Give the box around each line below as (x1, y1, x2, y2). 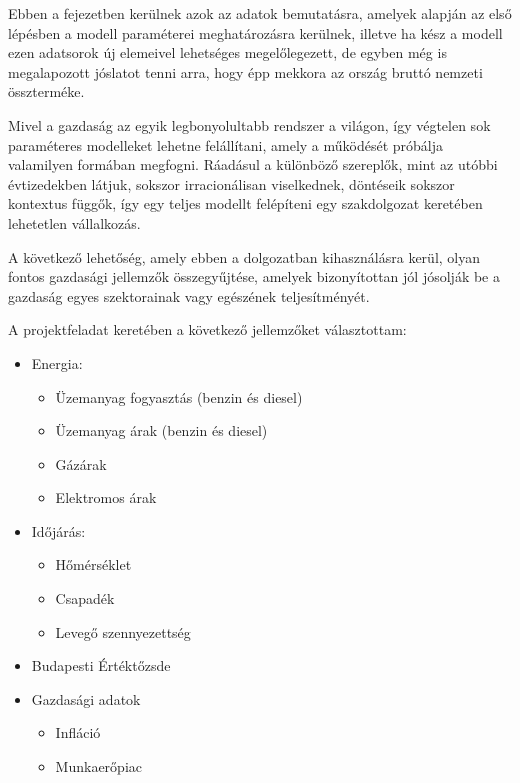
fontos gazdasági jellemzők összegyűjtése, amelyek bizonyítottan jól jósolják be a (8, 266, 500, 287)
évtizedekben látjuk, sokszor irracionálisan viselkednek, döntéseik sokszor (8, 173, 455, 194)
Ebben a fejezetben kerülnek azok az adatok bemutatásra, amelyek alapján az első (8, 3, 512, 23)
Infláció (55, 722, 101, 743)
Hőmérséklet (55, 554, 132, 575)
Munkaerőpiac (55, 756, 142, 777)
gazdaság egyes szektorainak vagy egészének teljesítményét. (8, 285, 370, 306)
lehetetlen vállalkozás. (8, 212, 141, 233)
